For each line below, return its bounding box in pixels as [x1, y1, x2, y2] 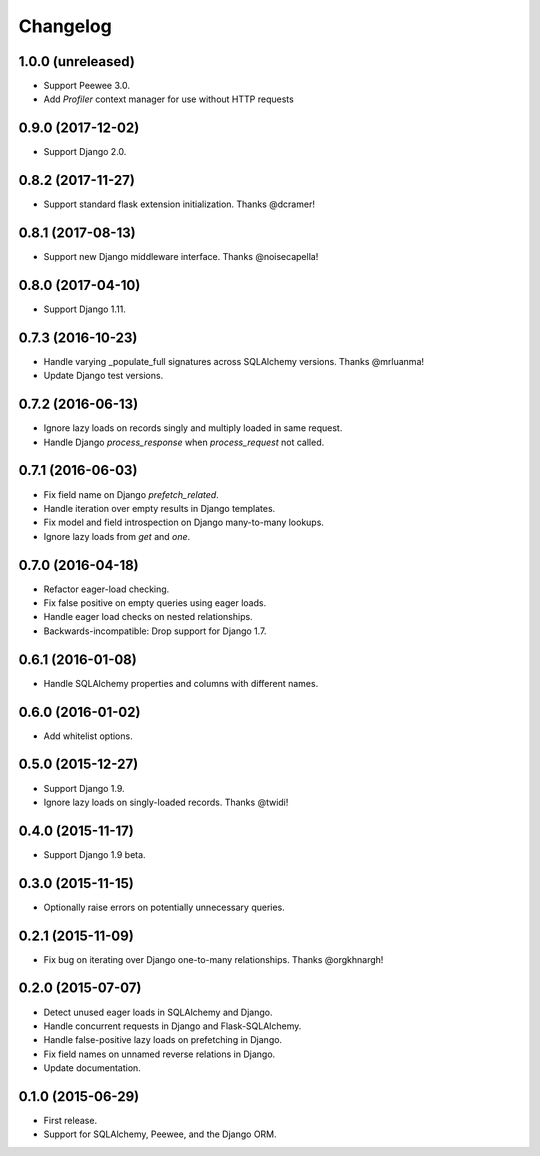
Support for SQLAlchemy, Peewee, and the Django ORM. [43, 1128, 277, 1140]
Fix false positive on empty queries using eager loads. [43, 597, 267, 609]
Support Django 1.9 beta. [43, 848, 146, 860]
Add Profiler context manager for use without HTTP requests [43, 93, 294, 105]
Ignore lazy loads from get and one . [43, 530, 191, 542]
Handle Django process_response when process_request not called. [43, 436, 325, 448]
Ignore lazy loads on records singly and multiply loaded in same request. [43, 422, 343, 434]
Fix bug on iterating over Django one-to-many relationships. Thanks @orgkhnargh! [43, 953, 384, 965]
